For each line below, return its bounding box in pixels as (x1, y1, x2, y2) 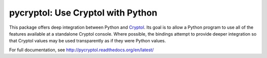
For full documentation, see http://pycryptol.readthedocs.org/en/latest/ (9, 47, 154, 53)
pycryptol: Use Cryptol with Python (9, 7, 158, 18)
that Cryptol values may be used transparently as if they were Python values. (9, 38, 166, 44)
